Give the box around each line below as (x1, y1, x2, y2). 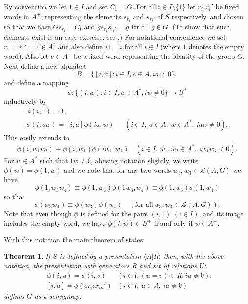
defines (4, 290, 24, 301)
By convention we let (4, 1, 67, 11)
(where (160, 41, 181, 51)
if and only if (154, 218, 193, 228)
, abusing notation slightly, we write (90, 155, 199, 165)
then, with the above (163, 251, 224, 261)
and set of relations (139, 260, 197, 271)
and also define (58, 41, 103, 51)
